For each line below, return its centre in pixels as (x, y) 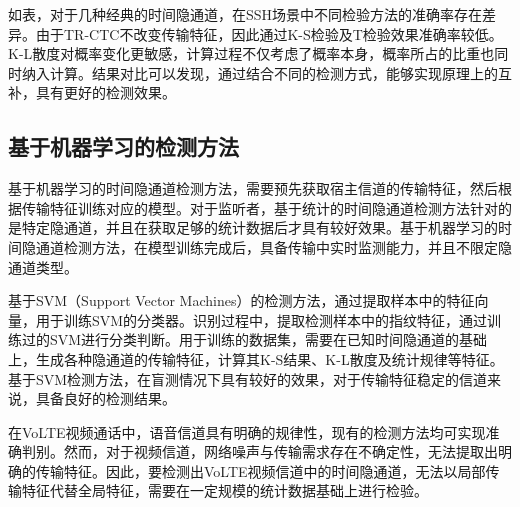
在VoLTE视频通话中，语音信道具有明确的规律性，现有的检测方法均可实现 (247, 431)
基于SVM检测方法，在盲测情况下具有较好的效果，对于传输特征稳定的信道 (248, 378)
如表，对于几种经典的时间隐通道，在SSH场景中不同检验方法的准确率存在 (245, 14)
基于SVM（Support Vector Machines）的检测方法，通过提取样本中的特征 (241, 300)
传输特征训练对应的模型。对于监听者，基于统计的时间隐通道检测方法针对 (259, 207)
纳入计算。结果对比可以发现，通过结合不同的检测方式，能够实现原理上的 (259, 72)
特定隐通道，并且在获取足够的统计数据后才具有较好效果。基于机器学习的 (259, 227)
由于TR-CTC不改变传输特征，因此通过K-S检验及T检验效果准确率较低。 (269, 33)
